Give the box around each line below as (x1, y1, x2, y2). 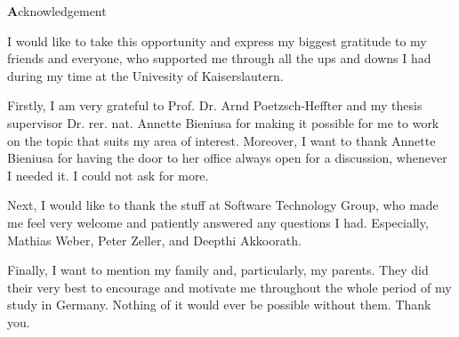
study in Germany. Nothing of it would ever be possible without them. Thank (7, 295, 431, 314)
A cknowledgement (7, 2, 107, 20)
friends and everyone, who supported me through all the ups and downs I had (7, 49, 431, 68)
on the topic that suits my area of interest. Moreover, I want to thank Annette (7, 131, 436, 149)
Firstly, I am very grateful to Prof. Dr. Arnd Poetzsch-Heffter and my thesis (7, 96, 423, 115)
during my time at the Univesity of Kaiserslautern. (7, 66, 284, 84)
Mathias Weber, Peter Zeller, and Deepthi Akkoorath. (7, 230, 302, 249)
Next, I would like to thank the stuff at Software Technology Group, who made (7, 196, 439, 214)
